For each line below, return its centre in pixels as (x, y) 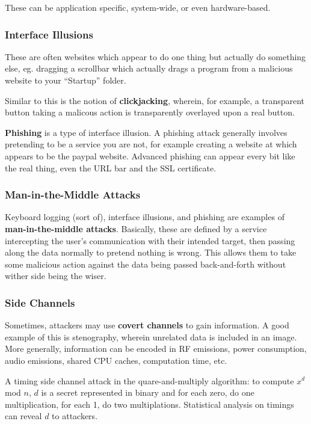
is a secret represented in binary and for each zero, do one (148, 392)
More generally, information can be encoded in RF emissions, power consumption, (156, 349)
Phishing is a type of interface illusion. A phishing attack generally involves (146, 132)
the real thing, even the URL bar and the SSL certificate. (111, 167)
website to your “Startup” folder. (66, 80)
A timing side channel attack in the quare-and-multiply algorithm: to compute (149, 380)
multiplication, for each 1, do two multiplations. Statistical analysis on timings (149, 404)
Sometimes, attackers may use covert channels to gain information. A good (147, 325)
